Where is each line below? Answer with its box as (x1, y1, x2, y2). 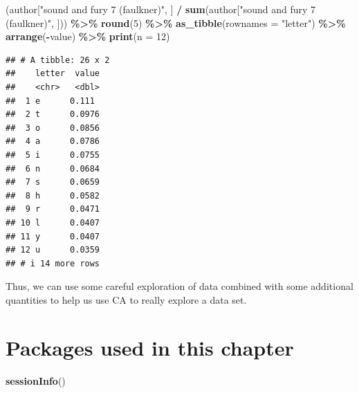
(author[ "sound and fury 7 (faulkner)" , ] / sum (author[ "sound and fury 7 (6, 2, 316, 16)
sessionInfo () (6, 373, 66, 387)
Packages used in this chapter (6, 333, 294, 361)
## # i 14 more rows (6, 258, 100, 268)
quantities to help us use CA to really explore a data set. (6, 292, 247, 307)
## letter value (6, 68, 100, 79)
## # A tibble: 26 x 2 (6, 55, 110, 65)
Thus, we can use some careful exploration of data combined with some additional (6, 279, 353, 293)
